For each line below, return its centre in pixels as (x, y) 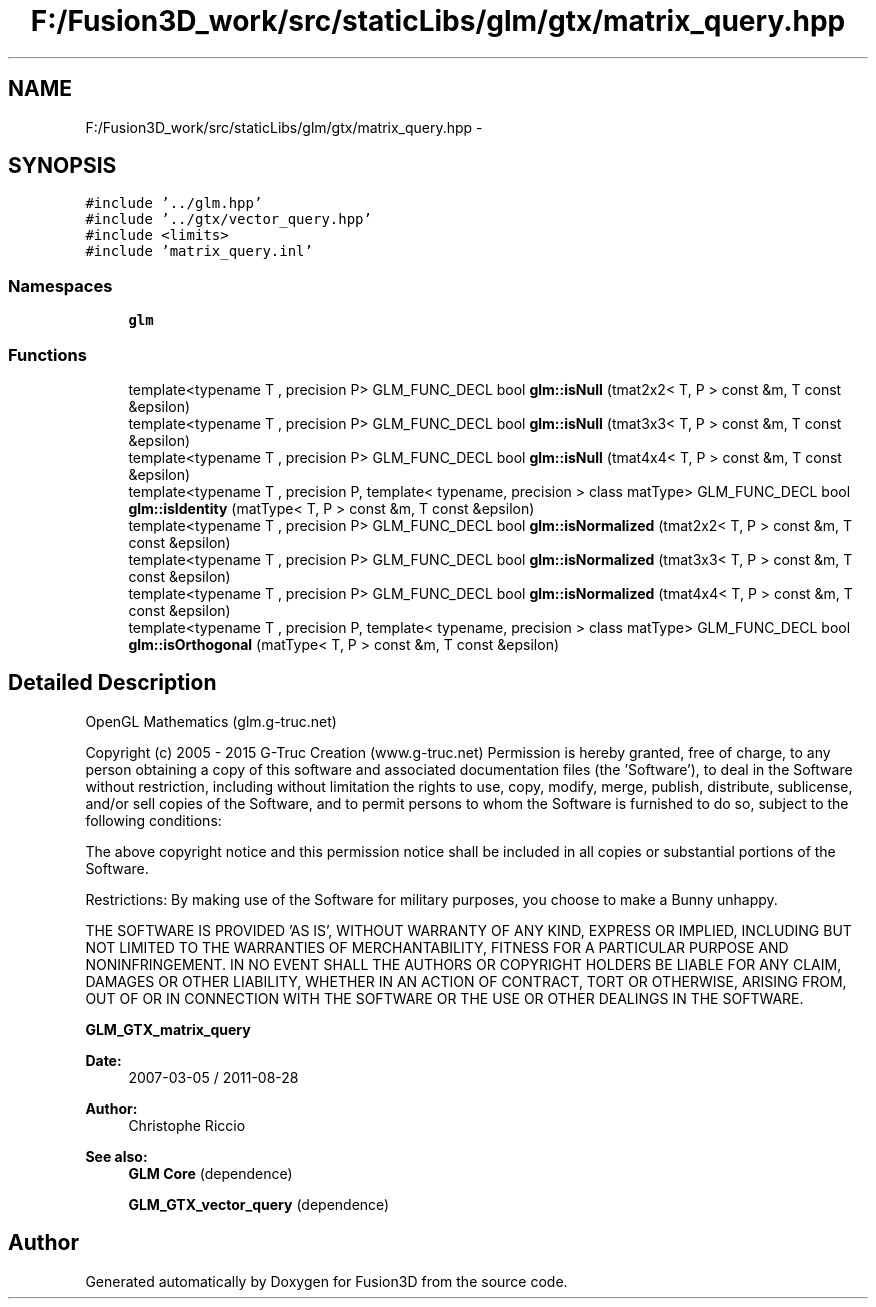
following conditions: (153, 820)
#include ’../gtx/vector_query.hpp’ (228, 219)
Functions (47, 354)
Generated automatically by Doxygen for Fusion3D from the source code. (326, 1281)
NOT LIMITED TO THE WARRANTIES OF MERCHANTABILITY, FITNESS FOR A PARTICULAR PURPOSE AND (437, 947)
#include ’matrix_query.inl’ (199, 251)
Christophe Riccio (187, 1125)
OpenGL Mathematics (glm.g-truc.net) (211, 721)
